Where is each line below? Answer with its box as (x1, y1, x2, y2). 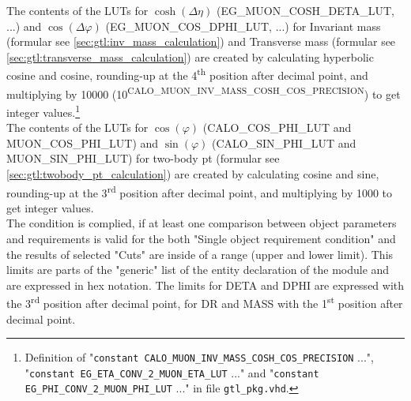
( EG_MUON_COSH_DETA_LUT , (216, 2, 394, 18)
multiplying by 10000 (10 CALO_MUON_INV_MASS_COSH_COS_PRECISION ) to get (6, 83, 401, 102)
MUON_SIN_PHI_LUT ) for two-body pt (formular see (6, 150, 280, 167)
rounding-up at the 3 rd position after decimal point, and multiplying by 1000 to (6, 182, 393, 200)
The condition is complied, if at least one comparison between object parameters (6, 215, 397, 231)
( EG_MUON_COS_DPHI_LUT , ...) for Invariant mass (105, 17, 381, 34)
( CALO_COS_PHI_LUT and (202, 119, 352, 136)
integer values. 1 (6, 101, 81, 120)
